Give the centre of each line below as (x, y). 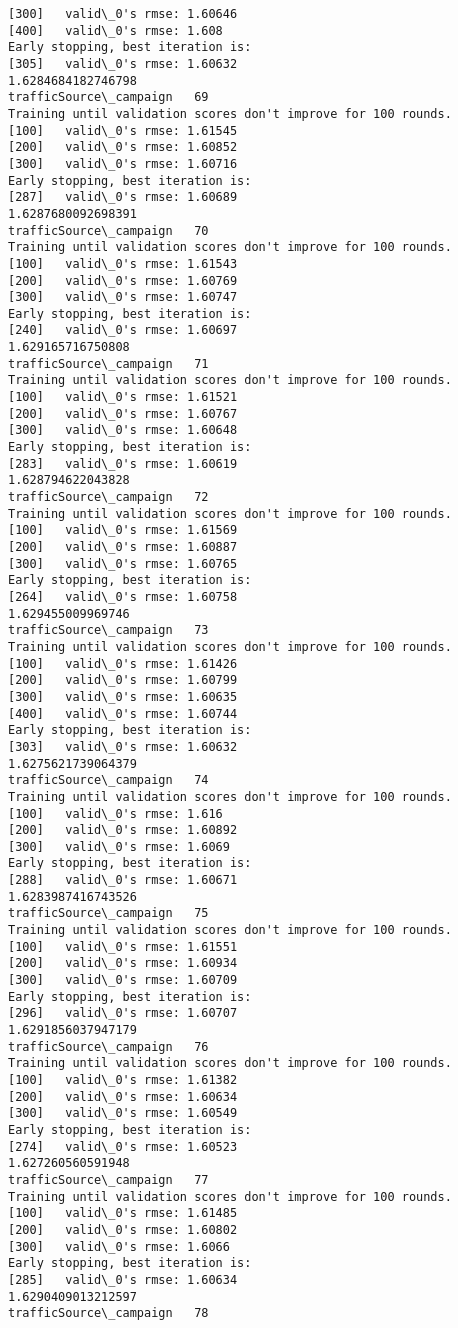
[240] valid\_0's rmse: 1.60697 (123, 330)
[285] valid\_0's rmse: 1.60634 (123, 1279)
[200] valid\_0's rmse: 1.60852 (123, 147)
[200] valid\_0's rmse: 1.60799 (123, 680)
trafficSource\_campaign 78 (108, 1313)
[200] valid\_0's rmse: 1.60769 (123, 280)
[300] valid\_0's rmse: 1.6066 (119, 1246)
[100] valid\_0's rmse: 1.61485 (123, 1213)
